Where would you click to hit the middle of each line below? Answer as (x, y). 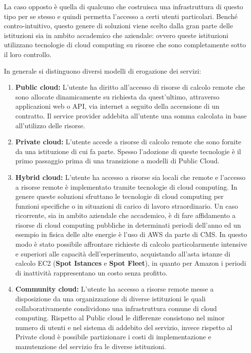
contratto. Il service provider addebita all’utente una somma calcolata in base (131, 115)
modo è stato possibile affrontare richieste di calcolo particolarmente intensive (131, 244)
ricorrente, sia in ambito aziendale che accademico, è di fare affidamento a (125, 215)
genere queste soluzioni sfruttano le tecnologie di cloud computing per (119, 196)
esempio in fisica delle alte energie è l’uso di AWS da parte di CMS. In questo (131, 234)
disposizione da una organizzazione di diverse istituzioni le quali (110, 299)
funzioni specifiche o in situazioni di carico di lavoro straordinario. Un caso (127, 206)
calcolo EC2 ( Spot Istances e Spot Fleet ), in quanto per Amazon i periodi (131, 263)
